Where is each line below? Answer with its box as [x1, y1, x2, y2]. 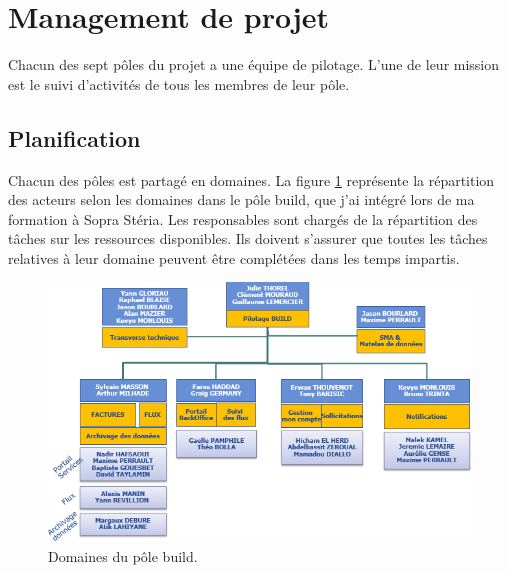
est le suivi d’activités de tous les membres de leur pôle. [8, 73, 350, 94]
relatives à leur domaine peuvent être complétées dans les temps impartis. [8, 247, 460, 268]
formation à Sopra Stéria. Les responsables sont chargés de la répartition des [8, 208, 478, 229]
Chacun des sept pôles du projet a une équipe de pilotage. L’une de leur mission [8, 54, 500, 75]
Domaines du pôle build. [48, 546, 198, 567]
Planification [8, 122, 141, 153]
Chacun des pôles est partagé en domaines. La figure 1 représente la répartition [8, 169, 495, 190]
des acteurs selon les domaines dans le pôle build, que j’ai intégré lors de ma [8, 189, 475, 210]
